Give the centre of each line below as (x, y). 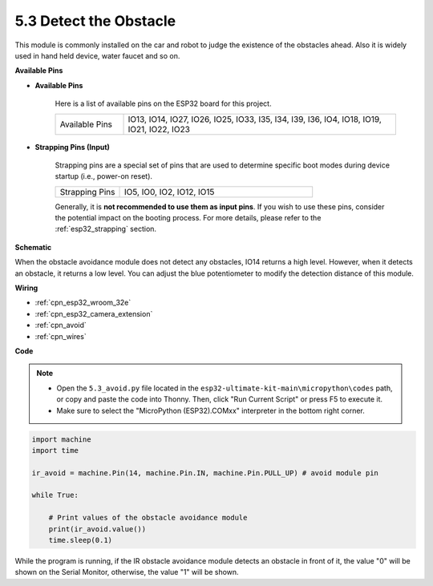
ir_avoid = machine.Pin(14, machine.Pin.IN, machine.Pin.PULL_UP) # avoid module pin (205, 473)
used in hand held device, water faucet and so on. (97, 55)
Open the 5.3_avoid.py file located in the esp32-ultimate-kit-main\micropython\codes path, (225, 388)
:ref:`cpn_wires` (61, 336)
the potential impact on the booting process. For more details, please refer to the (188, 218)
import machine (61, 439)
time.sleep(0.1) (80, 540)
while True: (55, 495)
